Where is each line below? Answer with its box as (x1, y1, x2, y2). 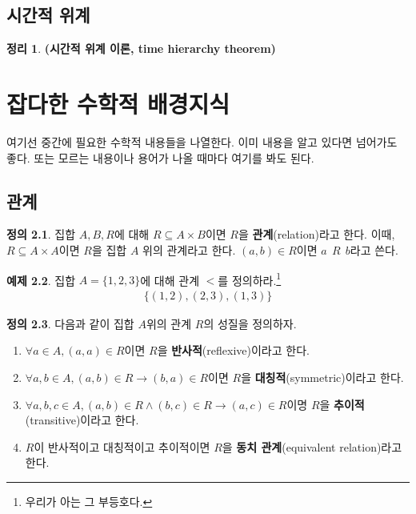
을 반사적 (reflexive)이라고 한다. (157, 342, 310, 359)
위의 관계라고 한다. (142, 241, 236, 258)
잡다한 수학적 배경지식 (6, 86, 230, 119)
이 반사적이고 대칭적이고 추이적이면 (34, 438, 210, 455)
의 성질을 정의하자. (203, 315, 297, 331)
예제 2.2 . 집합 (6, 271, 76, 288)
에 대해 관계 (140, 271, 200, 288)
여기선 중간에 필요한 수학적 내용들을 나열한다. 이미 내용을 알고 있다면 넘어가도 (6, 133, 398, 150)
